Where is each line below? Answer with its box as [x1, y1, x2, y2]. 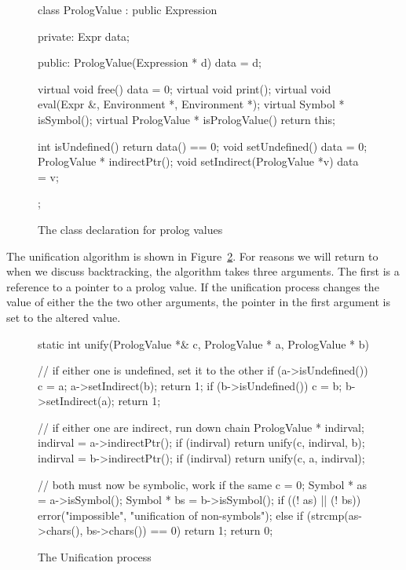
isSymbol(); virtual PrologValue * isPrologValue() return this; [38, 111, 335, 127]
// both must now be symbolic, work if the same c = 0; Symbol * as [38, 476, 368, 492]
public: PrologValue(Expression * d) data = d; [38, 54, 262, 71]
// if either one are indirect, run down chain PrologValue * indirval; [38, 418, 364, 435]
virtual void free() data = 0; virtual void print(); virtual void [38, 80, 331, 97]
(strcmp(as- [306, 506, 362, 523]
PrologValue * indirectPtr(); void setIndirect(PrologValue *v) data [38, 153, 359, 170]
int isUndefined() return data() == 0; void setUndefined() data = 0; [38, 137, 368, 154]
